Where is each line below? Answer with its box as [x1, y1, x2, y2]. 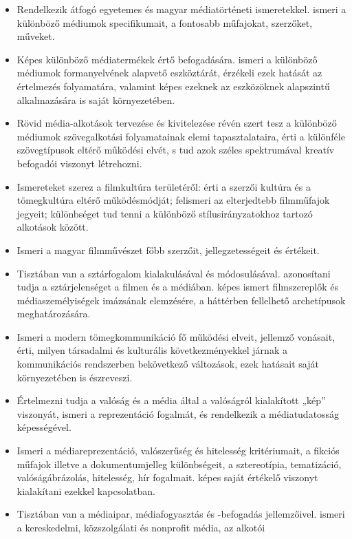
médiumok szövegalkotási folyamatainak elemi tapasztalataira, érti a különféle [16, 129, 345, 143]
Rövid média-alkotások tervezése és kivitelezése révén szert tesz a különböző [16, 116, 337, 130]
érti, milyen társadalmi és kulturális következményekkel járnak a [16, 343, 287, 357]
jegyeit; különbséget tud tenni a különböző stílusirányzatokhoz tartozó [16, 206, 313, 220]
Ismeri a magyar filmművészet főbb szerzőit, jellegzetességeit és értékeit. [16, 242, 320, 257]
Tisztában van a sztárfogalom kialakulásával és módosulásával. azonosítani [16, 266, 331, 280]
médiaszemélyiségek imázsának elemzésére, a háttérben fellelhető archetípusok [16, 293, 346, 307]
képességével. [16, 420, 71, 434]
